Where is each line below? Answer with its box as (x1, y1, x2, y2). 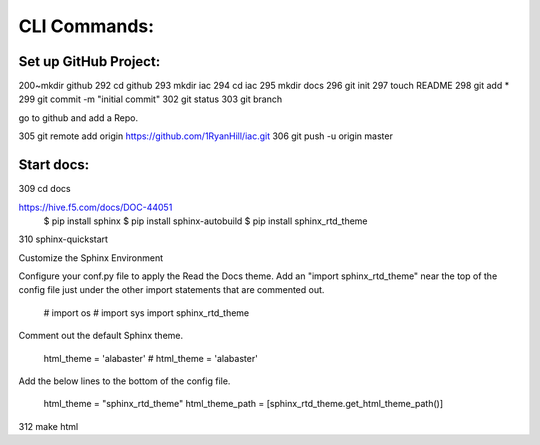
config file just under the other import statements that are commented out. (18, 284, 325, 296)
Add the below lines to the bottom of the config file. (18, 375, 231, 387)
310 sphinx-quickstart (18, 233, 109, 245)
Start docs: (18, 156, 90, 174)
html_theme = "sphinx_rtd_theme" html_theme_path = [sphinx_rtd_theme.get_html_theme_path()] (43, 398, 444, 410)
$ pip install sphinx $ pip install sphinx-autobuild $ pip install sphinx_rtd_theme (43, 215, 369, 227)
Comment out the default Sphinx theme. (18, 330, 184, 342)
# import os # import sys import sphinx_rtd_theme (43, 306, 250, 319)
